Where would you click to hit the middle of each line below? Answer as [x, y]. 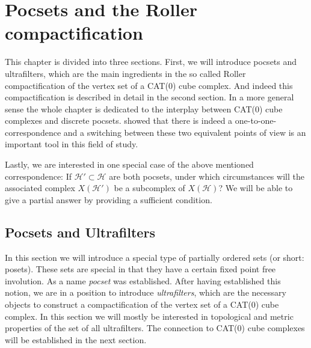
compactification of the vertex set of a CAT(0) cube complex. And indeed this [149, 85]
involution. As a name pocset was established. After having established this [143, 280]
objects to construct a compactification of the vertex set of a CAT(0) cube [142, 304]
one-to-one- [256, 121]
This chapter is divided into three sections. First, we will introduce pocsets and [151, 62]
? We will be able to [256, 188]
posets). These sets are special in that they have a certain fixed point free [140, 269]
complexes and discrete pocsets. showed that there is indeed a [119, 121]
